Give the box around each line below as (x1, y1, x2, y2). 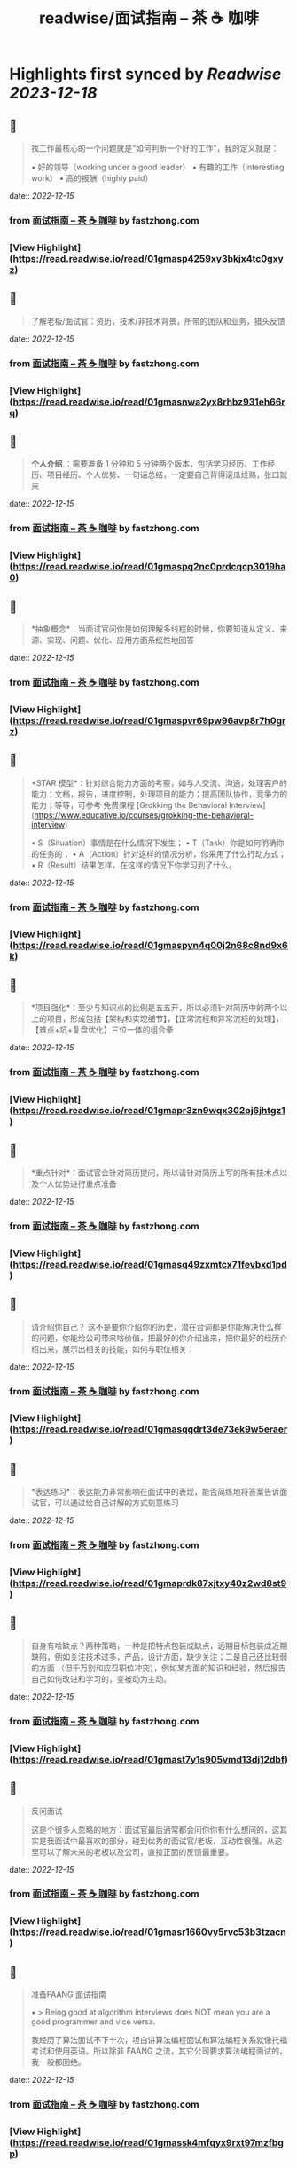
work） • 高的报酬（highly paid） (30, 173, 153, 183)
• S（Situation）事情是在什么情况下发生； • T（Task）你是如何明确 (30, 837, 277, 848)
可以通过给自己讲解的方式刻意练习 (54, 1497, 179, 1508)
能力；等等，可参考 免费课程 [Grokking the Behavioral (30, 799, 228, 810)
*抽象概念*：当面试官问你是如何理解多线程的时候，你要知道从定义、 (30, 623, 280, 634)
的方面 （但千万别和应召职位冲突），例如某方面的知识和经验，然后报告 (30, 1662, 286, 1673)
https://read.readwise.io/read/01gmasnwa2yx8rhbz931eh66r (12, 396, 285, 408)
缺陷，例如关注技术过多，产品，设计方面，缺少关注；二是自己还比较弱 (30, 1651, 288, 1661)
